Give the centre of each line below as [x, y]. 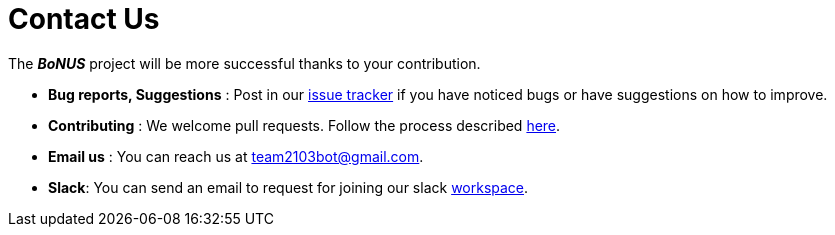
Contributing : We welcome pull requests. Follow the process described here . [304, 125]
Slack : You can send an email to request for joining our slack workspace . [288, 187]
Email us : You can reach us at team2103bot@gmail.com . [236, 156]
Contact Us [84, 19]
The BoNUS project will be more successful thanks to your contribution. [244, 63]
